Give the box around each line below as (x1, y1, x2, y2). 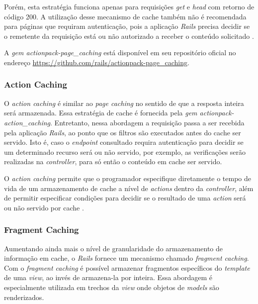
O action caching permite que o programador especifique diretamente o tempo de (4, 173, 252, 183)
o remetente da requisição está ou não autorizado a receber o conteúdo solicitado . (4, 30, 254, 41)
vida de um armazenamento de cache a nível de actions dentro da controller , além (4, 183, 254, 193)
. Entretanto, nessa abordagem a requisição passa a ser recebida (50, 117, 245, 127)
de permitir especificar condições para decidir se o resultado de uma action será (4, 193, 246, 203)
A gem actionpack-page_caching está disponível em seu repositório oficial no (4, 47, 236, 58)
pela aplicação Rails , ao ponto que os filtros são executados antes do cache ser (4, 127, 241, 137)
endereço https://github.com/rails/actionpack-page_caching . (4, 57, 189, 67)
